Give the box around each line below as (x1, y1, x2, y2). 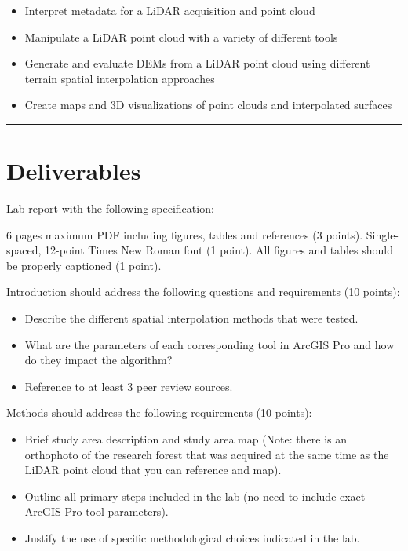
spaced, (6, 242, 42, 258)
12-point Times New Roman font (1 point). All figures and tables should (45, 242, 393, 258)
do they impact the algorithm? (24, 352, 173, 368)
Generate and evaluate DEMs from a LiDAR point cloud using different (24, 55, 370, 71)
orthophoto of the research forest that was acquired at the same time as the (24, 446, 389, 462)
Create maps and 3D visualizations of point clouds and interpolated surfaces (24, 97, 392, 113)
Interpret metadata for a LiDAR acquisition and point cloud (24, 2, 315, 18)
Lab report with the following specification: (6, 200, 214, 217)
